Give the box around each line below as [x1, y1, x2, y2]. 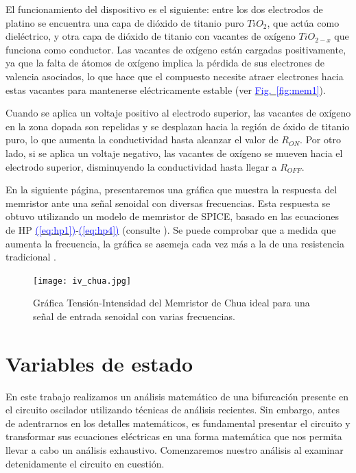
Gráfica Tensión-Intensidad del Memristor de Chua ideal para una [33, 295, 310, 310]
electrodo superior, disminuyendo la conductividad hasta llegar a [5, 159, 277, 173]
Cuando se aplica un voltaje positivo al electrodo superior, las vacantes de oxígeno [5, 106, 351, 120]
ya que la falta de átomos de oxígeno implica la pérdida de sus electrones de [5, 56, 325, 70]
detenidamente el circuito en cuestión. [5, 456, 165, 470]
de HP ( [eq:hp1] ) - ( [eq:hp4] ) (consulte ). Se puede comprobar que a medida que [5, 222, 336, 236]
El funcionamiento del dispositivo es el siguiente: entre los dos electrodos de [5, 2, 323, 16]
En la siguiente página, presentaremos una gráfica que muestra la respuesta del [5, 182, 337, 197]
